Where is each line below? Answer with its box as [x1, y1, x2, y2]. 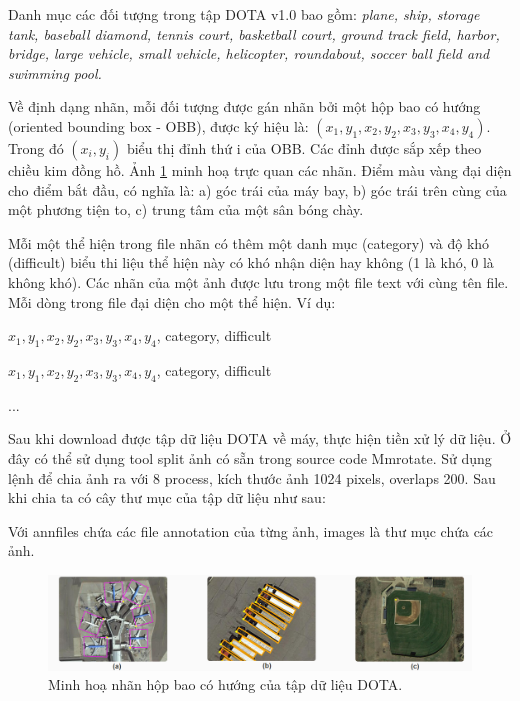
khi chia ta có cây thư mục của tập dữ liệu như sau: [8, 487, 326, 508]
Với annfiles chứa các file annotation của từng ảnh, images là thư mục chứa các [8, 520, 494, 541]
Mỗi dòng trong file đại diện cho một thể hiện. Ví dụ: [8, 291, 336, 312]
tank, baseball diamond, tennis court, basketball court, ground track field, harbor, [8, 23, 500, 44]
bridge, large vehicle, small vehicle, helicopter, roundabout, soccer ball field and [8, 43, 490, 64]
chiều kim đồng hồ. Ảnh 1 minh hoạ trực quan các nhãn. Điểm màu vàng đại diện [8, 159, 512, 180]
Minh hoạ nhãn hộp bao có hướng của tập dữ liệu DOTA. [48, 674, 403, 695]
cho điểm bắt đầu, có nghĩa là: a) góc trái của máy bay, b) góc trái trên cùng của [8, 179, 507, 200]
